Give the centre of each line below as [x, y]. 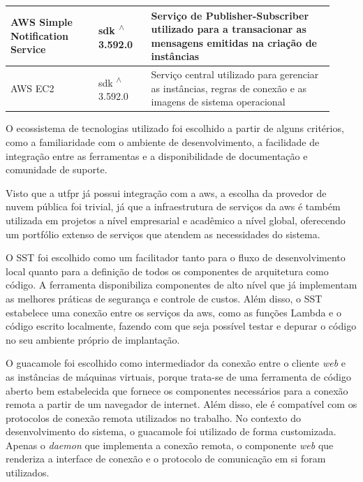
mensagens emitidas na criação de [234, 42]
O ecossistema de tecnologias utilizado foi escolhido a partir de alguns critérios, [175, 128]
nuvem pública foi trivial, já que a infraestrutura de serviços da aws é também [173, 206]
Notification [40, 35]
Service [28, 49]
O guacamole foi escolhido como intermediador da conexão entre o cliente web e [176, 363]
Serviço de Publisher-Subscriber [230, 15]
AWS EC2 [32, 88]
